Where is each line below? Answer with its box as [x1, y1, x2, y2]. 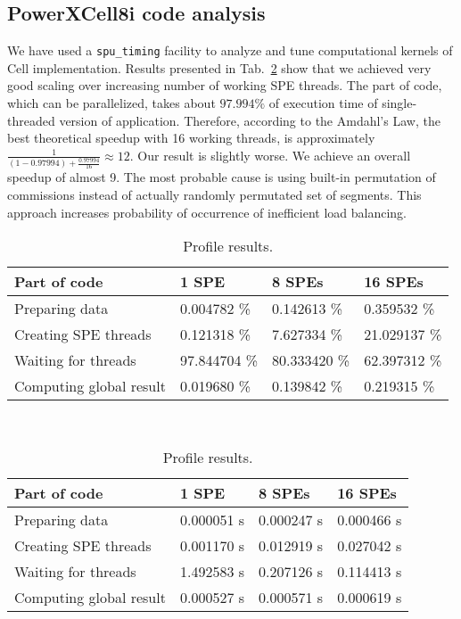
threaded [7, 111, 55, 129]
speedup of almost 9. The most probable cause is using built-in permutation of [7, 168, 436, 186]
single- [382, 94, 417, 112]
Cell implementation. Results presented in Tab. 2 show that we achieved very [7, 58, 432, 77]
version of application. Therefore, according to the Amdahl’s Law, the [59, 111, 440, 129]
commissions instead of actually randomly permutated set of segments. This [7, 185, 422, 203]
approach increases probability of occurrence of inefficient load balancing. [7, 202, 407, 221]
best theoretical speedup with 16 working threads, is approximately [7, 128, 375, 147]
